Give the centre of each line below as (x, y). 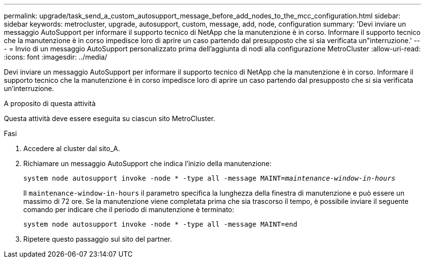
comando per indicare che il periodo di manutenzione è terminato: (129, 209)
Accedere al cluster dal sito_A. (72, 148)
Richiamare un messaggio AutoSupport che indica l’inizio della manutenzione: (147, 163)
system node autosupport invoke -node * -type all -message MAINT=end (160, 224)
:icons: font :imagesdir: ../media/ (56, 57)
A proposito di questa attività (50, 103)
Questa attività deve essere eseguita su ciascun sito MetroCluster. (110, 118)
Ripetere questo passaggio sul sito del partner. (98, 239)
